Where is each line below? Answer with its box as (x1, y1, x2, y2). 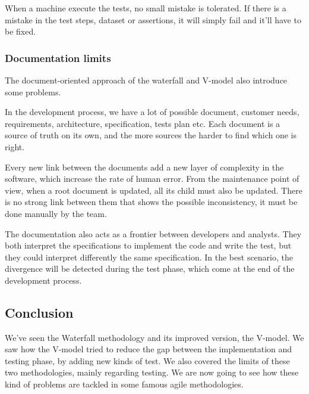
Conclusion (5, 303, 74, 321)
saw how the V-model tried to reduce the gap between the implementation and (5, 343, 292, 355)
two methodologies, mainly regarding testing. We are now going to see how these (5, 366, 299, 379)
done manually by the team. (5, 207, 107, 219)
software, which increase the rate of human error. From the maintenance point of (5, 172, 299, 185)
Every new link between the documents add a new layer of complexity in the (5, 160, 284, 173)
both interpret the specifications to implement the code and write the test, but (5, 239, 292, 252)
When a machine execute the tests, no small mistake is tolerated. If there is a (5, 2, 286, 14)
